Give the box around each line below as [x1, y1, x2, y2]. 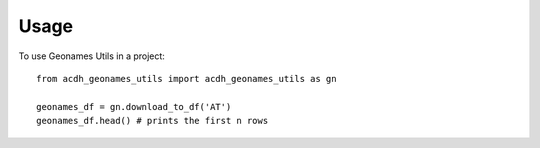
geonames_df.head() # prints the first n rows [36, 115, 269, 127]
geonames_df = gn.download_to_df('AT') [36, 101, 232, 112]
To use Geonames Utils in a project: [18, 50, 165, 62]
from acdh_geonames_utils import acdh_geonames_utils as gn [36, 73, 337, 84]
